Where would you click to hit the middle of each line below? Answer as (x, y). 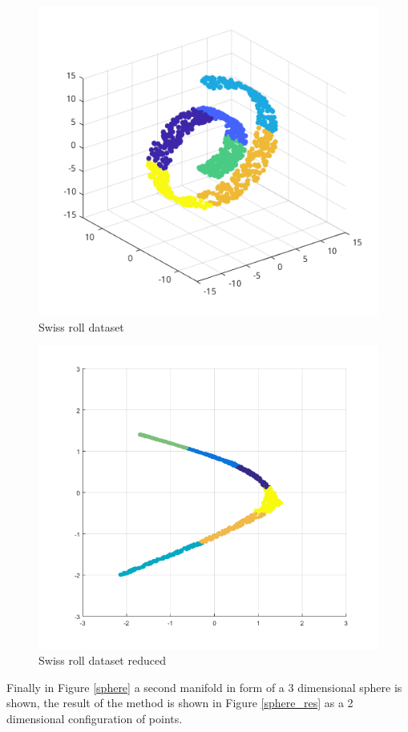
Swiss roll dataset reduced (102, 660)
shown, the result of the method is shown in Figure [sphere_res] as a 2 (180, 703)
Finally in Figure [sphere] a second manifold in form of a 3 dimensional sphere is (204, 687)
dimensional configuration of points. (95, 718)
